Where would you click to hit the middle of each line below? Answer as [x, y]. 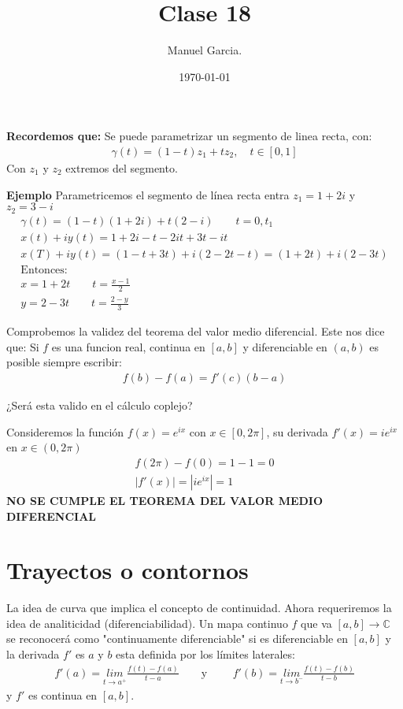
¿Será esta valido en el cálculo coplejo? [100, 405]
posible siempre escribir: [64, 362]
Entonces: [44, 270]
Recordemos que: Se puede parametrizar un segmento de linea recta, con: [189, 136]
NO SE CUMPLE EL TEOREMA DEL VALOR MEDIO [165, 500]
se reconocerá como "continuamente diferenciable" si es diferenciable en [177, 638]
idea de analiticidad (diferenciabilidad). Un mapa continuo [147, 623]
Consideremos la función [65, 431]
